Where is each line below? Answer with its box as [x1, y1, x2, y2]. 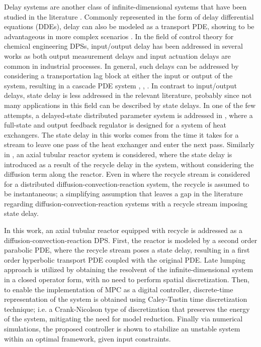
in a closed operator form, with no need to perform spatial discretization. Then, [4, 274, 250, 285]
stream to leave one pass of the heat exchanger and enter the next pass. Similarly [4, 139, 254, 150]
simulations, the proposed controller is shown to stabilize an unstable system [4, 323, 240, 333]
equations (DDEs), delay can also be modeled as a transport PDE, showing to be [4, 21, 254, 32]
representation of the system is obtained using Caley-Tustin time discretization [4, 294, 247, 304]
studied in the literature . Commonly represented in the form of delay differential [4, 11, 254, 22]
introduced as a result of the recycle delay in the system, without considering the [4, 159, 254, 169]
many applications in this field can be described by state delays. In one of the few [4, 99, 256, 110]
